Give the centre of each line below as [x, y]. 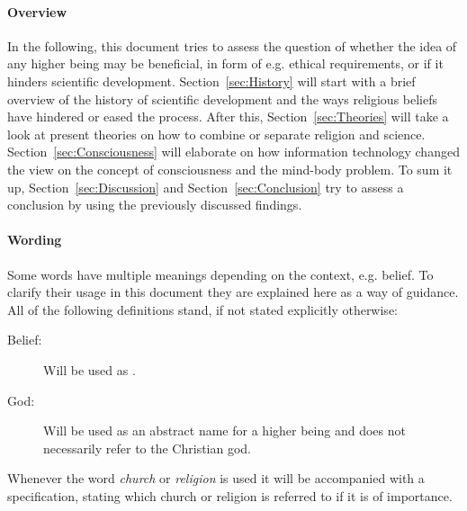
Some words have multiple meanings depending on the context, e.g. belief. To [220, 274]
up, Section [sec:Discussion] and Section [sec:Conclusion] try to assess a [206, 187]
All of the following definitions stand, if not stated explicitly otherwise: [202, 309]
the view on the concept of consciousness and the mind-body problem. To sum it [230, 169]
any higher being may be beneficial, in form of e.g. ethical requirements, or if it [225, 63]
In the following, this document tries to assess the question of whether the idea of [232, 45]
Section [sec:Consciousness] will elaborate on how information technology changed [233, 152]
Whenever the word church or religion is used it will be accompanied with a [216, 478]
